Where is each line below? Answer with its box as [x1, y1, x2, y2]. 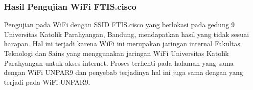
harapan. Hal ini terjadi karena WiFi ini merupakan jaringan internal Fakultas [4, 38, 240, 49]
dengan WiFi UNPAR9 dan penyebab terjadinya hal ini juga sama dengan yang [4, 67, 243, 77]
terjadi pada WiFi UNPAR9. [4, 76, 91, 87]
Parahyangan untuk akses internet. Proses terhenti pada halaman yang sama [4, 57, 234, 68]
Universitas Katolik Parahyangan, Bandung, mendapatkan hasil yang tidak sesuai [4, 29, 249, 39]
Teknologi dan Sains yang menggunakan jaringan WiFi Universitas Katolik [4, 48, 229, 58]
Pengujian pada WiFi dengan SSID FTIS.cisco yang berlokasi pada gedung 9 [4, 19, 235, 30]
